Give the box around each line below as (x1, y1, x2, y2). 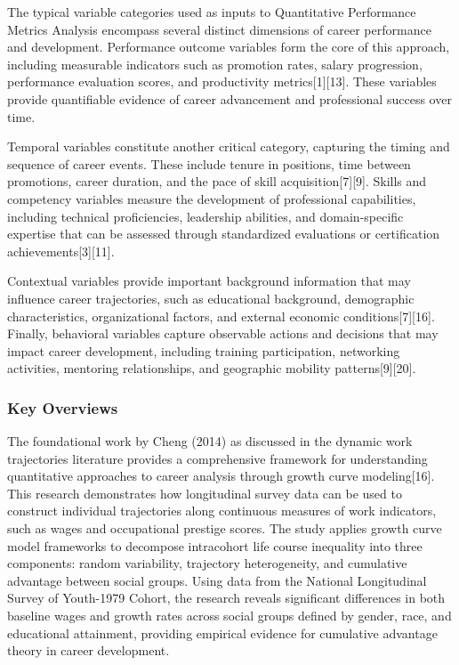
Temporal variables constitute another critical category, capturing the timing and (7, 137, 450, 156)
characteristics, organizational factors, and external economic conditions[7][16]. (7, 306, 435, 325)
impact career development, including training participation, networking (7, 341, 400, 360)
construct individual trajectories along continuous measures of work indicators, (7, 501, 437, 520)
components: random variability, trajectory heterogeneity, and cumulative (7, 554, 407, 572)
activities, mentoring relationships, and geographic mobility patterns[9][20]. (7, 359, 416, 377)
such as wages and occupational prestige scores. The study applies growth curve (7, 519, 442, 538)
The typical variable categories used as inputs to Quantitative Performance (7, 3, 416, 20)
